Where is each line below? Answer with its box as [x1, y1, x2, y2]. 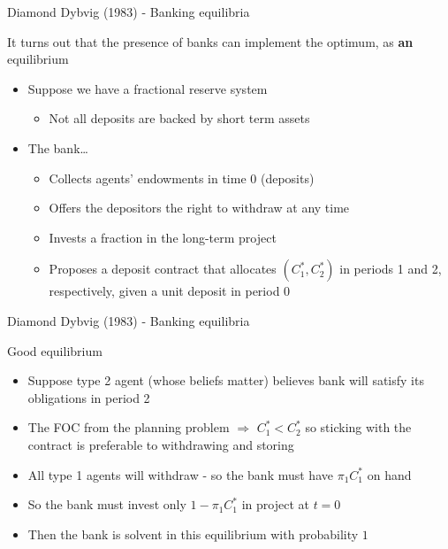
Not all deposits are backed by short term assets [49, 109, 310, 128]
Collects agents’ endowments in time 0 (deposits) [49, 168, 315, 187]
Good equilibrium [7, 341, 103, 360]
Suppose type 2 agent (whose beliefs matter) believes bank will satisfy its [27, 371, 424, 390]
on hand [367, 465, 412, 483]
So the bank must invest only [27, 495, 186, 514]
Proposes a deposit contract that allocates [49, 259, 277, 278]
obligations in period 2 [27, 388, 150, 406]
